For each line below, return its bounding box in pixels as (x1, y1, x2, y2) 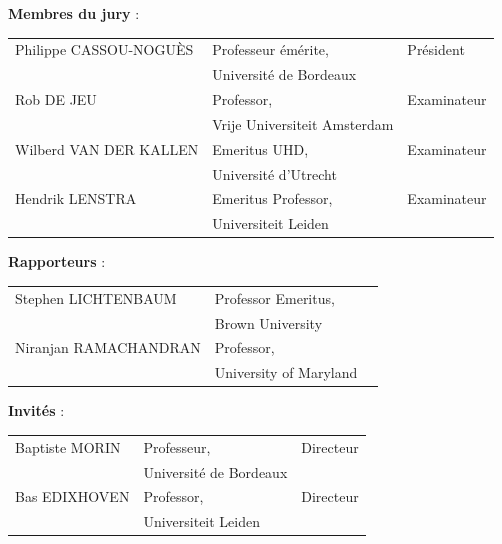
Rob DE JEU (15, 89, 97, 110)
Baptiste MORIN (15, 436, 121, 457)
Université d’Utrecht (212, 163, 337, 184)
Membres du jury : (8, 3, 140, 23)
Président (407, 39, 465, 60)
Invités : (8, 400, 65, 421)
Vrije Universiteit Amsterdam (212, 113, 394, 134)
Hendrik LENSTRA (15, 188, 137, 209)
